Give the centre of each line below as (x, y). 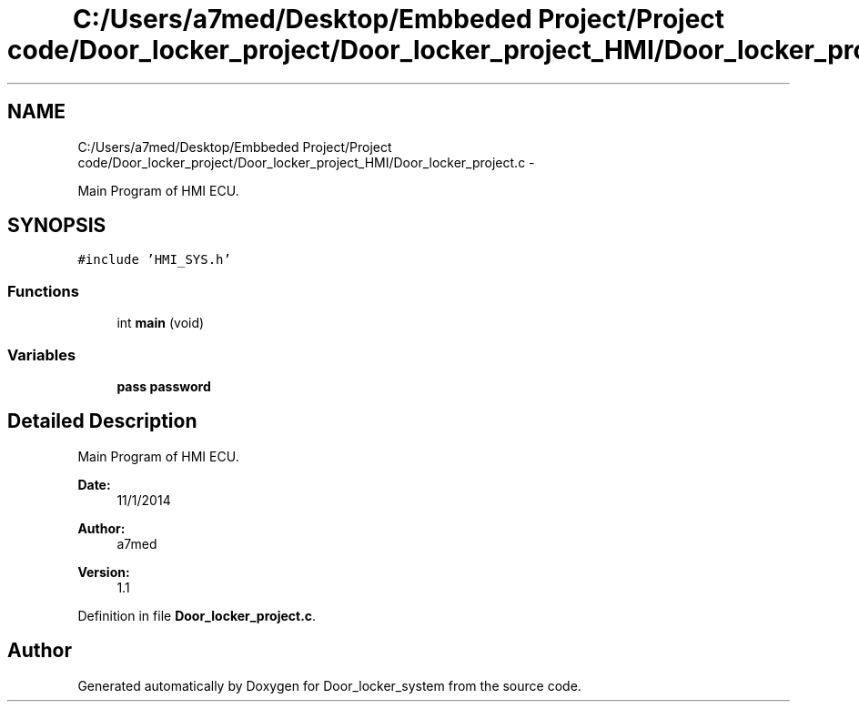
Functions (43, 291)
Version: (104, 572)
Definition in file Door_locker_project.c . (197, 615)
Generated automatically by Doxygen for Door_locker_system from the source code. (329, 685)
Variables (42, 354)
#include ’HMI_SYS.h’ (154, 260)
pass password (164, 386)
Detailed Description (102, 421)
